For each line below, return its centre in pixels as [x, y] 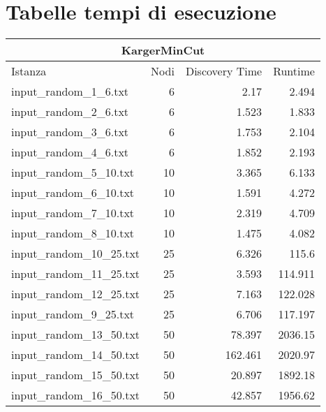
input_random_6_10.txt [73, 193]
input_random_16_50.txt [76, 395]
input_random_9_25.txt [73, 314]
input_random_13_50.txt [76, 334]
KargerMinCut [163, 50]
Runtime [294, 71]
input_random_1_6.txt [70, 91]
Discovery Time [224, 71]
